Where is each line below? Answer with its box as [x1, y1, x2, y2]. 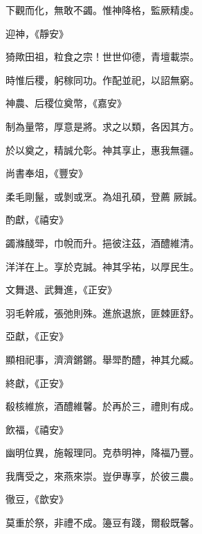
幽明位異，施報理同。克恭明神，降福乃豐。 [6, 445, 199, 460]
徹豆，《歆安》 [6, 492, 68, 506]
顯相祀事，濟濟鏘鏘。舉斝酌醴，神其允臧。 [6, 352, 199, 366]
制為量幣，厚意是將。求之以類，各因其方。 [6, 119, 199, 133]
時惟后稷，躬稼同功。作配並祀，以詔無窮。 [6, 72, 199, 87]
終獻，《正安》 [6, 375, 68, 390]
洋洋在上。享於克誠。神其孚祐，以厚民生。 [6, 259, 199, 273]
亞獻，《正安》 [6, 329, 68, 343]
